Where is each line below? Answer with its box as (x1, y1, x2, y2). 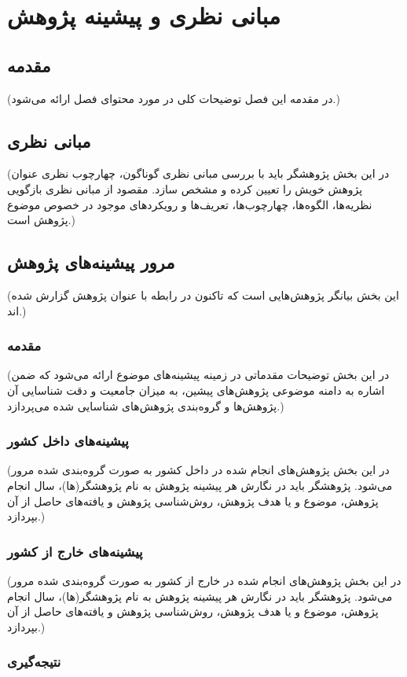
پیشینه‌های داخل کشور (7, 431, 129, 451)
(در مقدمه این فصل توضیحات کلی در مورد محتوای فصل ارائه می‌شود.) (7, 90, 340, 106)
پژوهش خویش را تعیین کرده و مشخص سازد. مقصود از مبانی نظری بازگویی (7, 180, 363, 197)
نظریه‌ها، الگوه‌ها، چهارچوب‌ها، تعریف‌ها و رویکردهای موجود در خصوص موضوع (7, 196, 372, 212)
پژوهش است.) (7, 212, 75, 228)
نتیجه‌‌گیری (7, 652, 61, 671)
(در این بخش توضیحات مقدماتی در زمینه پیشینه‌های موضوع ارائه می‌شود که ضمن (7, 366, 390, 383)
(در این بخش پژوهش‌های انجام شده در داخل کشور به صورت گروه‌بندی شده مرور (7, 462, 390, 478)
